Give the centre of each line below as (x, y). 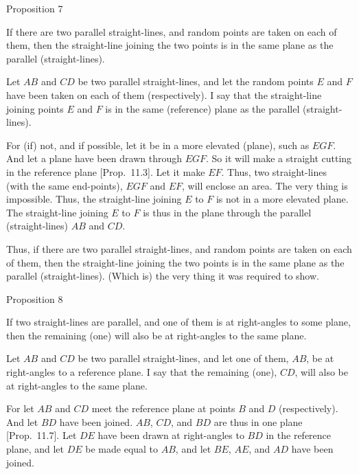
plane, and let (35, 449)
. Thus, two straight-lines (274, 171)
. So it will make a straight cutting (279, 158)
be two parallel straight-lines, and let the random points (196, 81)
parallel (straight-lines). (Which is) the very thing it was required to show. (163, 276)
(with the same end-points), (65, 185)
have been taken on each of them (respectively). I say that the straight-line (164, 94)
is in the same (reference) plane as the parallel (202, 108)
